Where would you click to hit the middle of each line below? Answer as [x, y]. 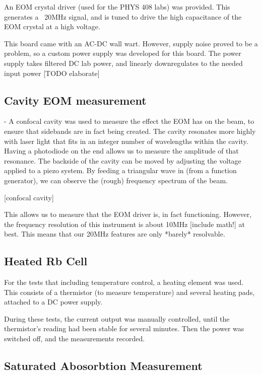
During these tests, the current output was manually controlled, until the [117, 318]
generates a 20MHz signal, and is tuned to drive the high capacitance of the [123, 16]
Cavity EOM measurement [75, 100]
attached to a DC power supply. [53, 302]
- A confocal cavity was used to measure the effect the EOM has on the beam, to [129, 121]
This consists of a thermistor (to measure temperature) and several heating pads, [129, 292]
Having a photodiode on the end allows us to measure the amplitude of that [121, 151]
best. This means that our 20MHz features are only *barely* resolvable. [115, 234]
